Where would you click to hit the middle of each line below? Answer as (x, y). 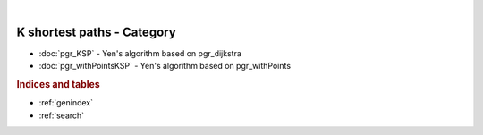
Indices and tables (58, 85)
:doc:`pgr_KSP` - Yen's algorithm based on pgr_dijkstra (140, 53)
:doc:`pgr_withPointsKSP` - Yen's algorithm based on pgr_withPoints (165, 66)
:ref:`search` (62, 115)
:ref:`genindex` (66, 103)
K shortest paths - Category (96, 32)
